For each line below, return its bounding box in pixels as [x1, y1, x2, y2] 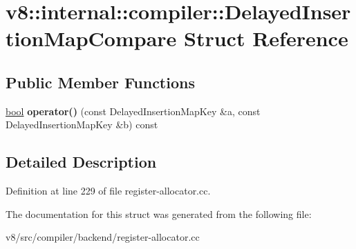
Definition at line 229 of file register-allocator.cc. [6, 183, 211, 198]
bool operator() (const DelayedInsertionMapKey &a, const [6, 103, 261, 118]
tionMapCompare [6, 24, 177, 52]
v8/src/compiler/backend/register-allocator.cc [6, 230, 200, 244]
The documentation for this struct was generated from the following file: [6, 206, 312, 221]
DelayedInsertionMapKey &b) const [6, 117, 158, 132]
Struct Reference [184, 24, 348, 52]
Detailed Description [6, 151, 157, 172]
